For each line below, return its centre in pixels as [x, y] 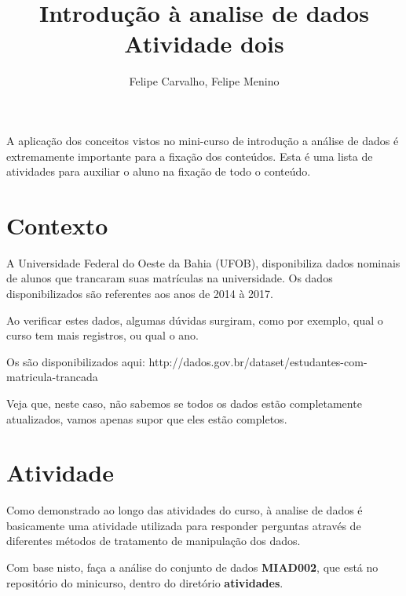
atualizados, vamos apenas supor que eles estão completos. [147, 418]
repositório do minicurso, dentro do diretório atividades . [145, 582]
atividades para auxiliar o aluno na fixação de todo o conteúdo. [159, 171]
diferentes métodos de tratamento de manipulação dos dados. [154, 541]
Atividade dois [204, 44]
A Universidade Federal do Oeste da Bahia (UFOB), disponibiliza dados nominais [203, 262]
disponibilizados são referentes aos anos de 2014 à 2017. [140, 293]
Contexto [57, 225]
